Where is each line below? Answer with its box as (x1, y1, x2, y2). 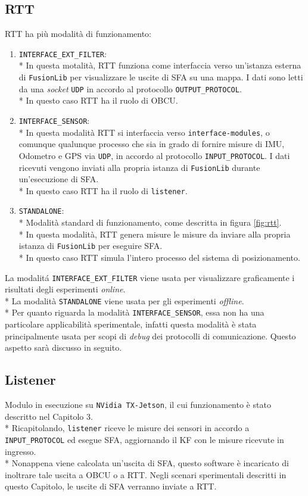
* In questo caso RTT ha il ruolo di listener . (18, 184, 188, 196)
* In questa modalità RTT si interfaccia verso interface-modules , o (18, 126, 270, 138)
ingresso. (5, 445, 36, 457)
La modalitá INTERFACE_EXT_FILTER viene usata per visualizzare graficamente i (5, 271, 295, 283)
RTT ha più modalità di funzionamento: (5, 27, 152, 40)
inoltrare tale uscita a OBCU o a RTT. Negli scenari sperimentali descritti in (5, 468, 287, 481)
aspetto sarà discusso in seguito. (5, 341, 122, 354)
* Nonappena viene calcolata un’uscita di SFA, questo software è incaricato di (5, 457, 289, 469)
